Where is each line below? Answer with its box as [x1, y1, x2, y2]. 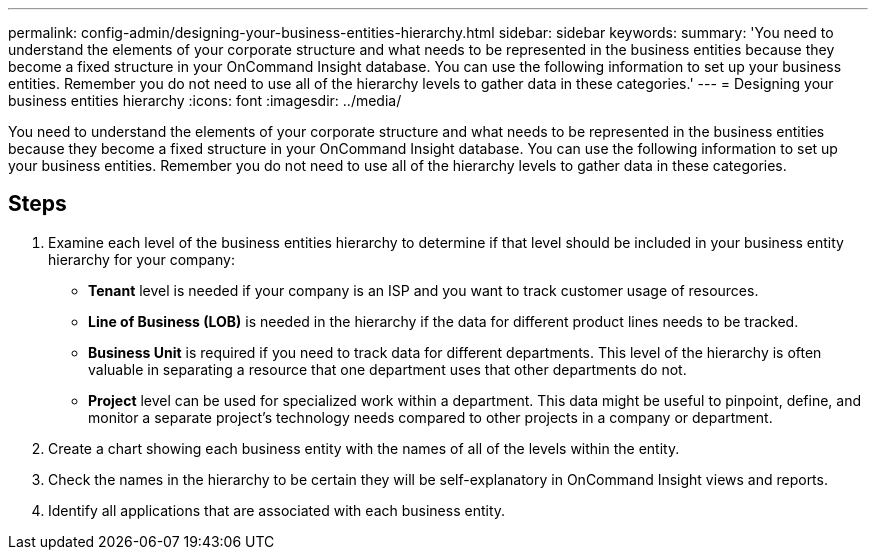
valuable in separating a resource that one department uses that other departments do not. [88, 360, 687, 378]
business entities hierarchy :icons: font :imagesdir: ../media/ [8, 92, 402, 109]
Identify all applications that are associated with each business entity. [48, 501, 506, 519]
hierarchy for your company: [48, 250, 235, 268]
